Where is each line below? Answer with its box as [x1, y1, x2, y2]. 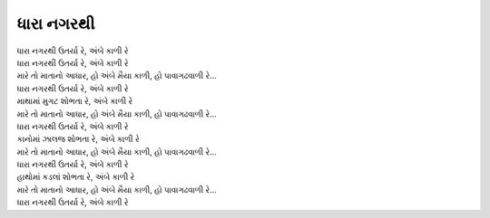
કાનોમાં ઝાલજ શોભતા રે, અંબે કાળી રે [16, 134, 140, 145]
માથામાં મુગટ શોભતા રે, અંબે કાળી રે [16, 96, 133, 107]
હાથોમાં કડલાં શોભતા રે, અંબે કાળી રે [16, 172, 135, 183]
